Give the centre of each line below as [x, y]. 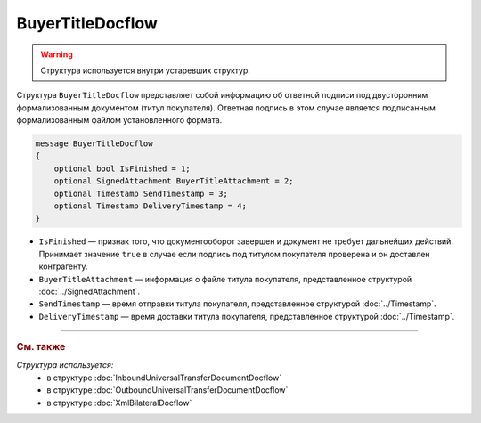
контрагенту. [63, 266]
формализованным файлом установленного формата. [119, 120]
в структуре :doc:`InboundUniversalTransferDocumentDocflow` [164, 378]
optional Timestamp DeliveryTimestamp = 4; [150, 206]
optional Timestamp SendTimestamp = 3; [141, 193]
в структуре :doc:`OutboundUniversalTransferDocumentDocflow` [167, 390]
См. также [41, 347]
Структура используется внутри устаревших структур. [146, 70]
